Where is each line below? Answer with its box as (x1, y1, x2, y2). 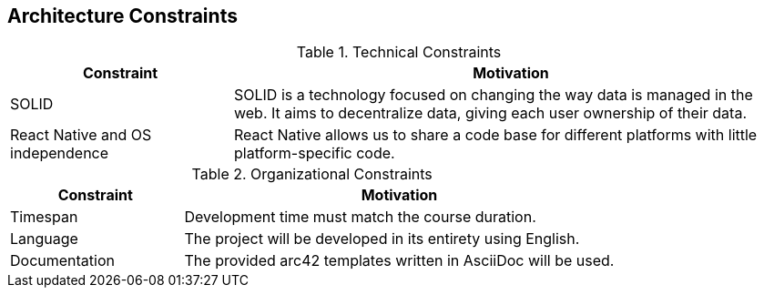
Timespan (10, 208, 78, 227)
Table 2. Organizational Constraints (191, 165, 433, 184)
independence (10, 144, 109, 163)
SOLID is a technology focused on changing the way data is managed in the (233, 86, 753, 105)
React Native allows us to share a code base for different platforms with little (233, 126, 758, 145)
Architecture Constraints (7, 5, 238, 27)
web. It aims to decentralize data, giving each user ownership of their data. (233, 104, 747, 123)
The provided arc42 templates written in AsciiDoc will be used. (184, 251, 615, 270)
